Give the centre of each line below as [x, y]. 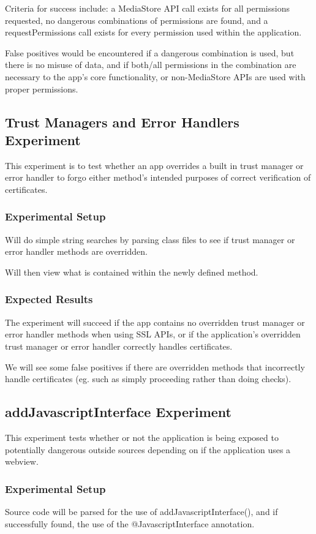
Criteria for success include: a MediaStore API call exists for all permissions [147, 8]
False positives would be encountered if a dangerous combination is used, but [150, 52]
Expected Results [49, 299]
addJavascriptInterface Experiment [118, 412]
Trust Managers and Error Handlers [122, 122]
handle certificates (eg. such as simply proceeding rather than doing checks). [148, 379]
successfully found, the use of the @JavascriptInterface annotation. [130, 523]
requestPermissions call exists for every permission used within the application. [153, 32]
